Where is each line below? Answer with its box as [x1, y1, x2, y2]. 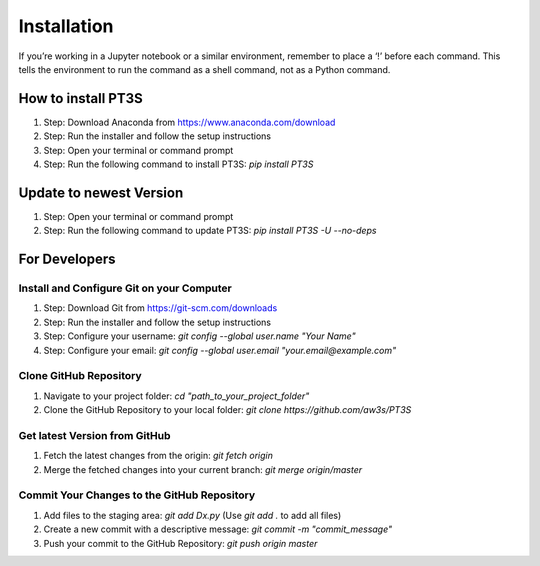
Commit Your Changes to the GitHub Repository [18, 488, 256, 502]
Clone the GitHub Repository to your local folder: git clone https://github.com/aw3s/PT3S [43, 404, 412, 416]
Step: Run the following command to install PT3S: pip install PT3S [43, 158, 314, 170]
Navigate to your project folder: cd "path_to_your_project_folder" [43, 390, 310, 402]
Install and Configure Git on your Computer [18, 281, 232, 295]
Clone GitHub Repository [18, 369, 142, 383]
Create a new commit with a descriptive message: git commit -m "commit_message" [43, 523, 393, 535]
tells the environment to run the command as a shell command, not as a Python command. [18, 63, 391, 75]
